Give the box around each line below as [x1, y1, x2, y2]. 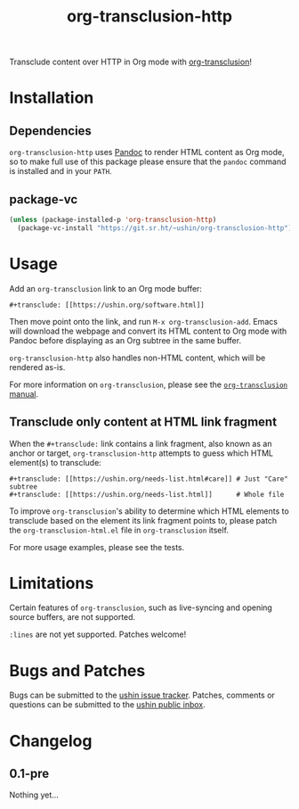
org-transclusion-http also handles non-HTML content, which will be [9, 352, 266, 363]
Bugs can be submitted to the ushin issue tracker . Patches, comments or [9, 689, 276, 701]
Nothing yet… [9, 789, 60, 800]
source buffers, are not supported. [9, 612, 136, 623]
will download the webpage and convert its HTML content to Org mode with [9, 326, 287, 336]
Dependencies [9, 123, 92, 138]
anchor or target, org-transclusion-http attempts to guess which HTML [9, 448, 274, 458]
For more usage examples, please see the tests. [9, 541, 185, 552]
